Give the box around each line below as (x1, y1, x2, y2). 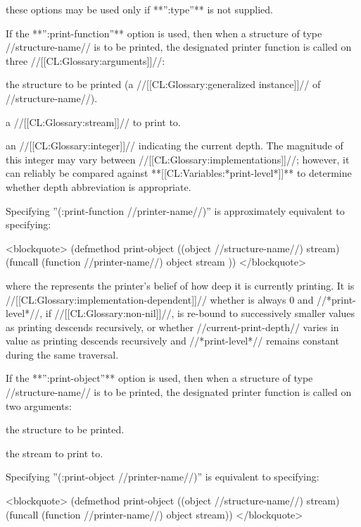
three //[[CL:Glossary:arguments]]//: (6, 53, 165, 68)
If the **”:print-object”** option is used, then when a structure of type (6, 371, 313, 385)
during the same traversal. (6, 347, 119, 361)
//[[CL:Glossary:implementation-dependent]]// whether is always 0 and (6, 292, 314, 306)
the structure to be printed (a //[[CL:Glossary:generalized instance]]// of (6, 77, 321, 92)
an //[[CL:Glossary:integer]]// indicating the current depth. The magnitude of (6, 138, 343, 153)
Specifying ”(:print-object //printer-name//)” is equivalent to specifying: (6, 469, 319, 484)
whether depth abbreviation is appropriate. (6, 179, 191, 194)
